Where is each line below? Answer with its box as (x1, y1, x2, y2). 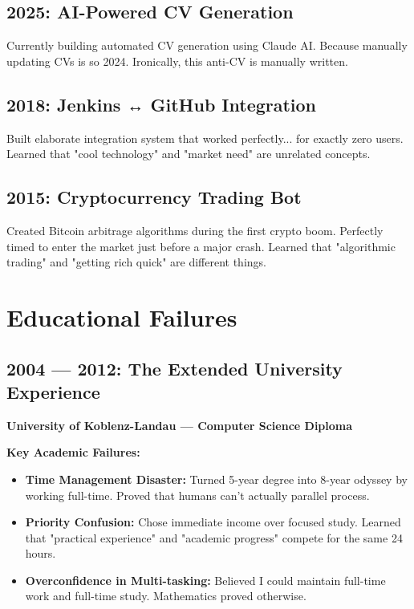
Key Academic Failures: (6, 444, 140, 461)
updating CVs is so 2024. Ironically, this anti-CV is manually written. (6, 52, 348, 69)
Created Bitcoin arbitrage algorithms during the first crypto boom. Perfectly (6, 221, 384, 238)
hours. (25, 545, 56, 562)
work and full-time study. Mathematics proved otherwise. (25, 587, 306, 604)
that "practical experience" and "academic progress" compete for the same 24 (25, 529, 403, 546)
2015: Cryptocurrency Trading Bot (6, 185, 302, 209)
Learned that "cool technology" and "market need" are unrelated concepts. (6, 145, 371, 162)
